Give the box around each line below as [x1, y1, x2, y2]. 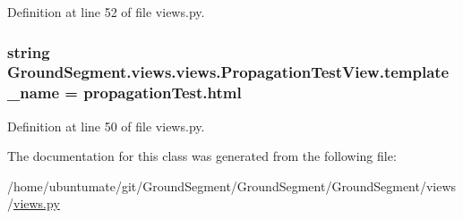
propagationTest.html [83, 81, 242, 104]
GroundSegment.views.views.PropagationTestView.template [7, 61, 450, 83]
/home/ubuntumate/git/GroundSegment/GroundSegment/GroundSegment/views [7, 176, 457, 195]
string [7, 40, 50, 63]
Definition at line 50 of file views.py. [7, 116, 205, 135]
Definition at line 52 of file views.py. [7, 3, 205, 21]
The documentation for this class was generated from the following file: [7, 147, 397, 165]
